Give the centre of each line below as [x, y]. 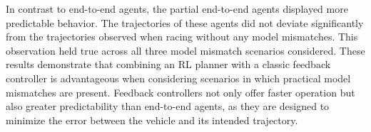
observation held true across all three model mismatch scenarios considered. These [185, 50]
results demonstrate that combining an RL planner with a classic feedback [168, 64]
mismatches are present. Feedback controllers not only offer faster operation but [181, 92]
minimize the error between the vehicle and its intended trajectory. [152, 120]
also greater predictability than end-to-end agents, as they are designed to [168, 106]
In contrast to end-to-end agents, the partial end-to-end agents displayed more [177, 9]
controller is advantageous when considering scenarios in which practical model [178, 78]
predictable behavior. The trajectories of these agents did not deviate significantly [185, 22]
